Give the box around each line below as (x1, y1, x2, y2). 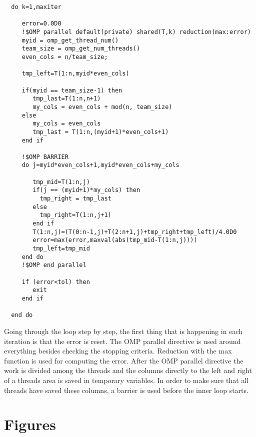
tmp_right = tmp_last (39, 195, 111, 202)
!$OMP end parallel (21, 261, 86, 269)
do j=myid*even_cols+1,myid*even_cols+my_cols (21, 161, 179, 169)
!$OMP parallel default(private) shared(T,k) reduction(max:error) (21, 28, 251, 35)
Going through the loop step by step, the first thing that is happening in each (4, 325, 242, 336)
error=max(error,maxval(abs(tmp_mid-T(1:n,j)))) (32, 236, 197, 244)
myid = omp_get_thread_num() (21, 36, 119, 44)
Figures (4, 414, 56, 434)
